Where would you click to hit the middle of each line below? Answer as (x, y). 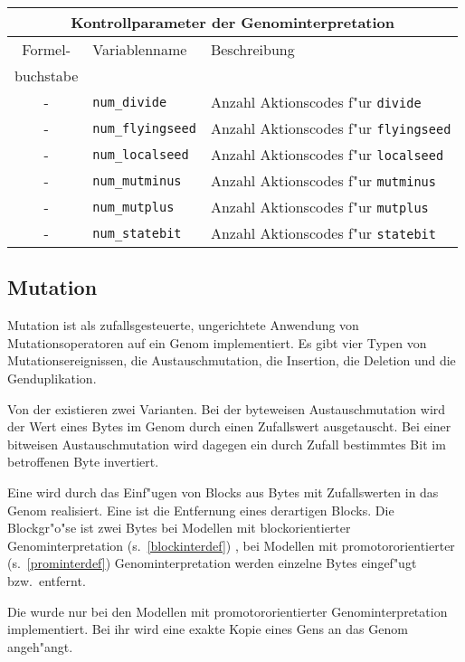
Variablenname (140, 49)
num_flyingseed (144, 128)
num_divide (130, 102)
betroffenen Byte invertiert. (83, 462)
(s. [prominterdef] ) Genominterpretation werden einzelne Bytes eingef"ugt (212, 563)
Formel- (46, 49)
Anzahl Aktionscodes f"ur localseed (327, 154)
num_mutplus (133, 207)
